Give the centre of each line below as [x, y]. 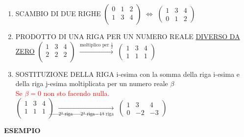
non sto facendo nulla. [76, 93]
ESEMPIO [22, 130]
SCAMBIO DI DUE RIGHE [58, 13]
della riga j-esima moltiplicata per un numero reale [92, 83]
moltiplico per [94, 45]
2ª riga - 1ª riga [97, 114]
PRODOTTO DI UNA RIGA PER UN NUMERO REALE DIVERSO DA [128, 36]
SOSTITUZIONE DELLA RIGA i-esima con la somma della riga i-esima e [128, 74]
